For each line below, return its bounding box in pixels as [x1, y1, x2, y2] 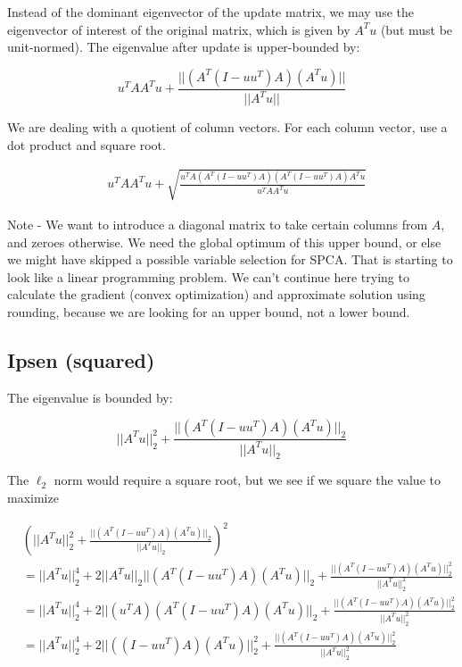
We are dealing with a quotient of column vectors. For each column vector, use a [7, 118, 448, 137]
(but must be [380, 20, 453, 38]
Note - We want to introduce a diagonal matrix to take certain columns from [7, 214, 428, 233]
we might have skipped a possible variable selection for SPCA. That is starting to [7, 250, 453, 269]
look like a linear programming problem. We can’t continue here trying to [7, 267, 409, 286]
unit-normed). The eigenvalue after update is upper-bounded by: [7, 38, 360, 56]
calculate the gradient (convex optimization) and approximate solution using [7, 285, 425, 304]
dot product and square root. [7, 135, 166, 154]
